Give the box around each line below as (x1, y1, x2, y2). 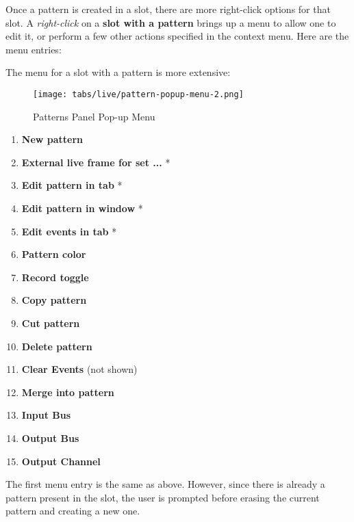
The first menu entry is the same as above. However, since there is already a (5, 477, 325, 491)
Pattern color (21, 247, 86, 261)
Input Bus (21, 408, 71, 422)
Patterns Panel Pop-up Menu (33, 109, 155, 123)
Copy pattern (21, 293, 87, 307)
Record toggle (21, 270, 89, 284)
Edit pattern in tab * (21, 178, 123, 192)
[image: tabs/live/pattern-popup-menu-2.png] (33, 89, 244, 99)
